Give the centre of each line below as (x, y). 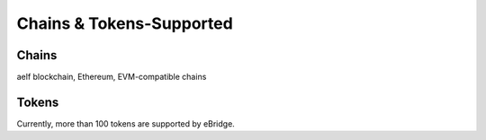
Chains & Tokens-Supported (125, 23)
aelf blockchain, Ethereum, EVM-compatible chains (112, 77)
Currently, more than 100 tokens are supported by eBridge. (126, 123)
